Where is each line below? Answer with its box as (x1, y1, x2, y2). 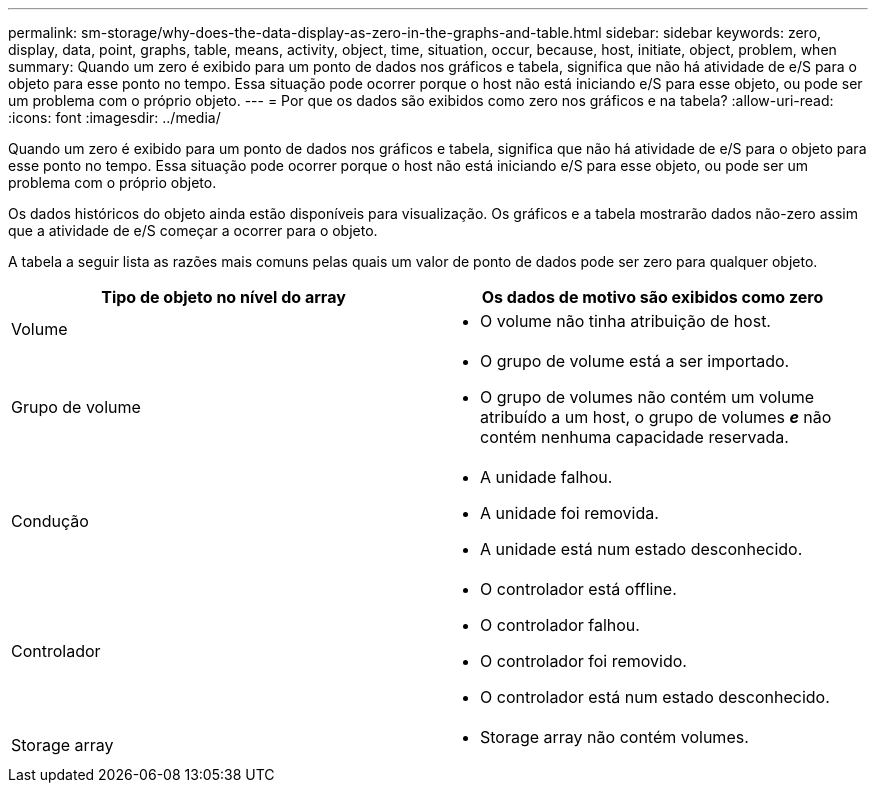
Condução (11, 511, 89, 531)
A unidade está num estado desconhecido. (480, 539, 803, 559)
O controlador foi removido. (480, 651, 687, 671)
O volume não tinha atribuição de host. (480, 311, 771, 331)
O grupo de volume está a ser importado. (480, 351, 790, 371)
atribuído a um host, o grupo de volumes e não (480, 407, 832, 427)
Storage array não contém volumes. (480, 727, 749, 747)
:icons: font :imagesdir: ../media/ (8, 109, 221, 126)
